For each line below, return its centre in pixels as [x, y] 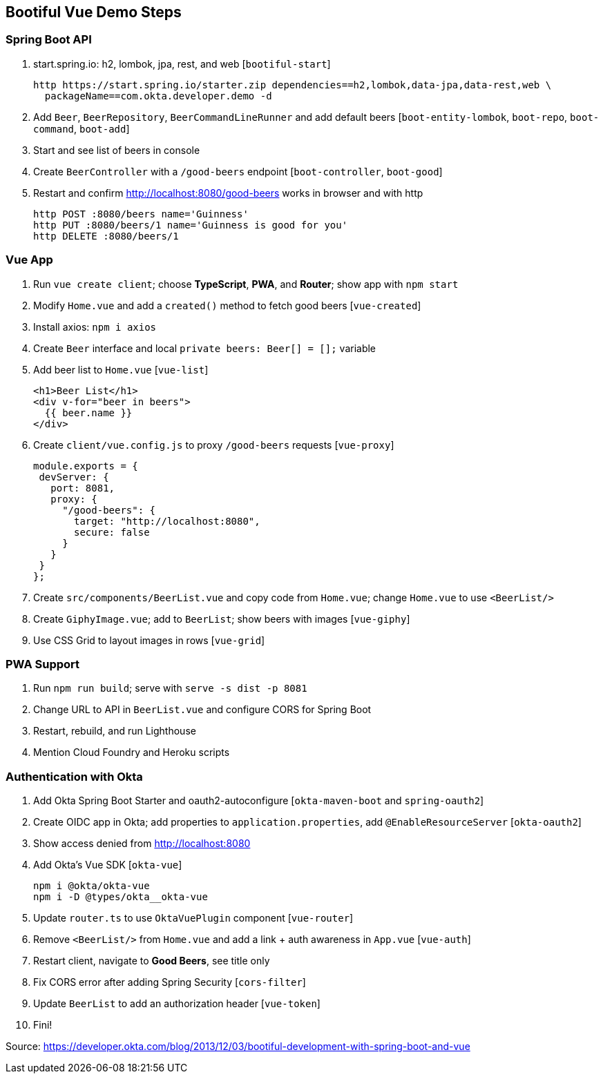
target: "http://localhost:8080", [167, 521]
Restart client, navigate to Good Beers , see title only [152, 961]
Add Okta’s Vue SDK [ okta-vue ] [108, 865]
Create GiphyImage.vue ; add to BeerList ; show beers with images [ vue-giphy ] [222, 619]
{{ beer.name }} [88, 412]
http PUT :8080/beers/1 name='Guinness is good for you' [191, 225]
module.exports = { [86, 466]
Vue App [29, 260]
